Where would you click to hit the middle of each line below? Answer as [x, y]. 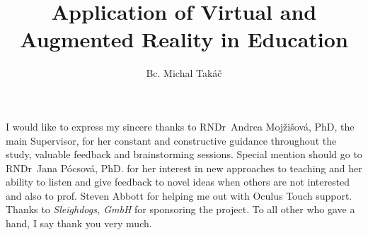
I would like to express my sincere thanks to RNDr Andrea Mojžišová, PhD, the [180, 126]
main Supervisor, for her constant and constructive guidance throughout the [171, 140]
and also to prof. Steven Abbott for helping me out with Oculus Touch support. [179, 195]
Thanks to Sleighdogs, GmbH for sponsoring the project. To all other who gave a [180, 209]
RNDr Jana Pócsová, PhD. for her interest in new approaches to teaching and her [184, 168]
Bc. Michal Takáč [184, 73]
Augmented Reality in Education [184, 39]
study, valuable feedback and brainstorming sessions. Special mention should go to [184, 154]
